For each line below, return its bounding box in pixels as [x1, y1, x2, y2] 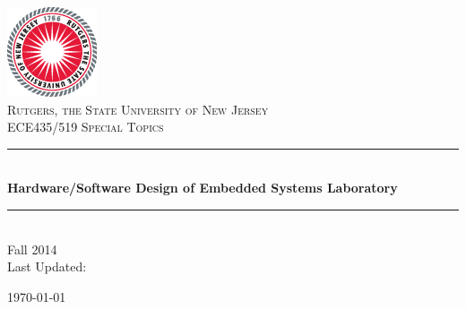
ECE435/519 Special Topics [7, 117, 164, 136]
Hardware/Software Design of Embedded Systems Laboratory [7, 178, 398, 197]
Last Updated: [7, 257, 87, 276]
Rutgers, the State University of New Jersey [7, 99, 269, 118]
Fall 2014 [7, 239, 57, 258]
